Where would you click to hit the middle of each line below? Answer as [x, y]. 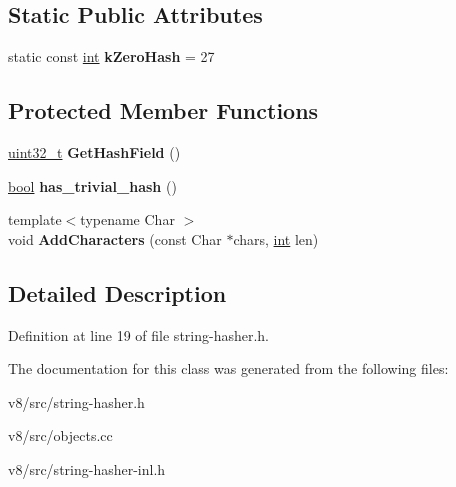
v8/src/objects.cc [60, 435]
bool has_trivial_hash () [92, 185]
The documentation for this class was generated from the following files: [228, 368]
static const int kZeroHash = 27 [111, 56]
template [35, 219]
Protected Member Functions [163, 110]
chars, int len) [276, 238]
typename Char [127, 219]
